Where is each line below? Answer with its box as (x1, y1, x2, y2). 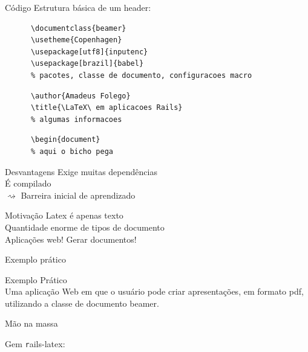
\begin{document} (30, 135, 100, 144)
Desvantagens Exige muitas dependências (5, 165, 157, 178)
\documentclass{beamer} (30, 24, 126, 33)
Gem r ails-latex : (5, 338, 65, 350)
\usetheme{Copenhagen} (30, 36, 122, 45)
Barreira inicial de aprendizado (21, 188, 136, 201)
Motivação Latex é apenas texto (5, 209, 123, 222)
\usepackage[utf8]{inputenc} (30, 47, 148, 56)
